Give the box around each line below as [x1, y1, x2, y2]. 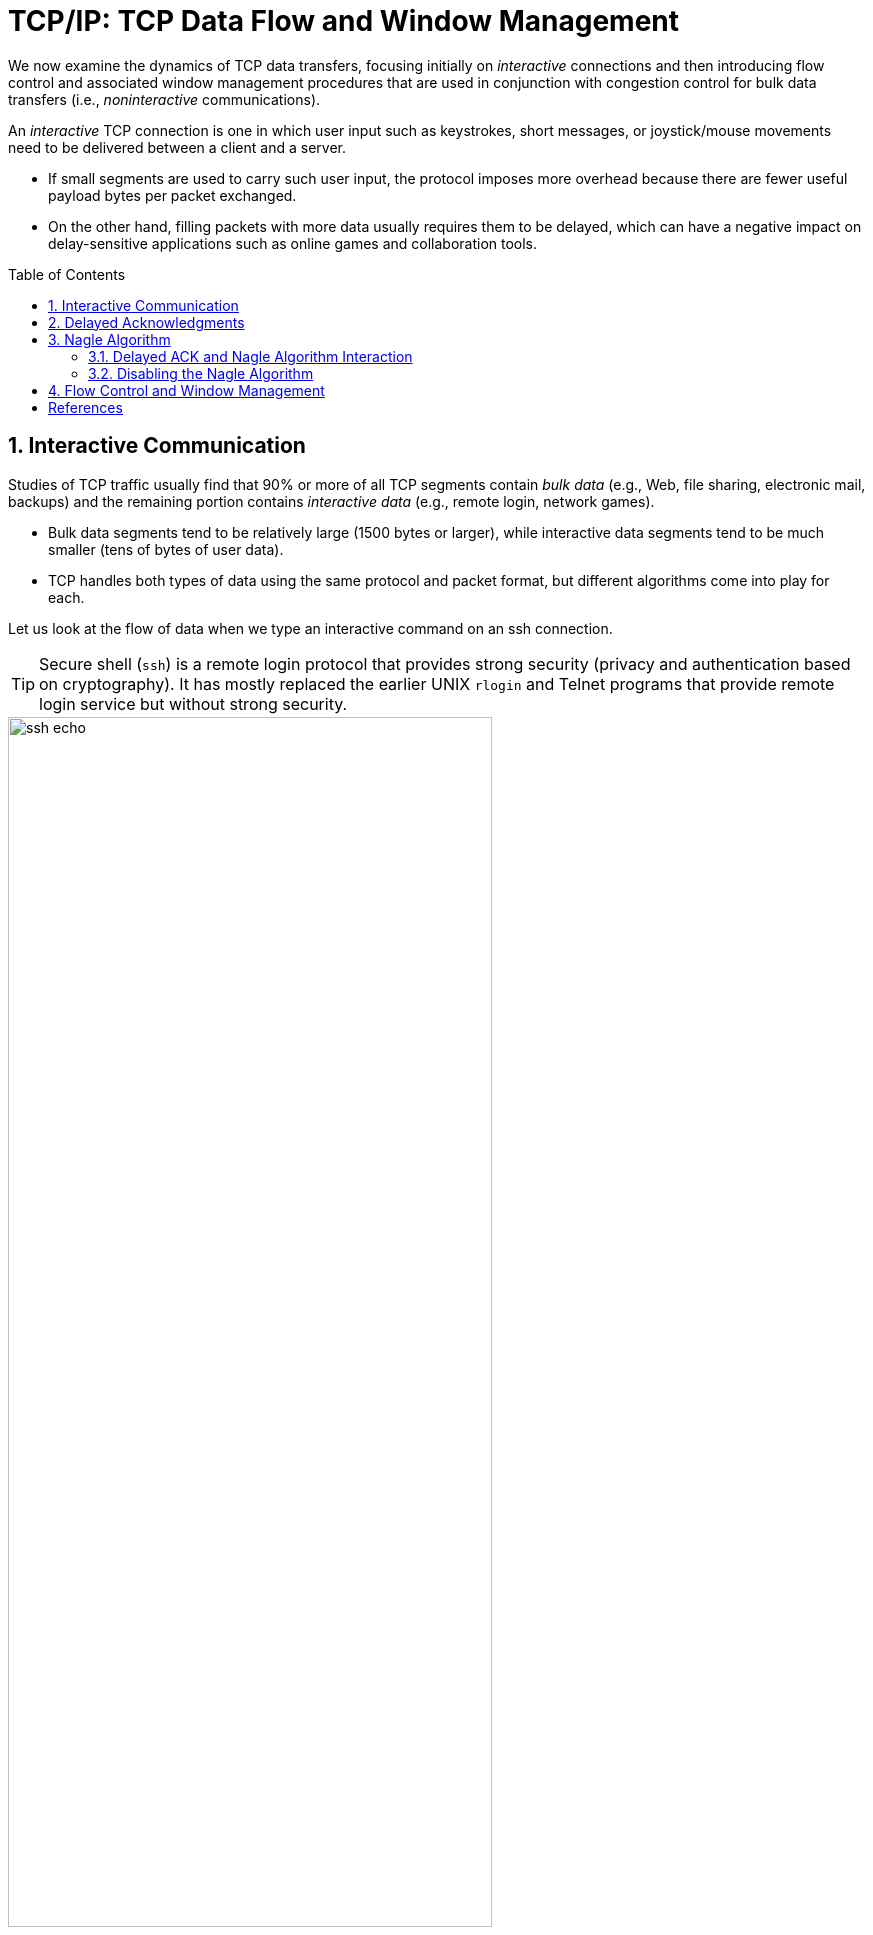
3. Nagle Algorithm [48, 330, 171, 348]
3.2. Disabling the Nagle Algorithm [88, 364, 314, 382]
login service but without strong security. [39, 693, 348, 714]
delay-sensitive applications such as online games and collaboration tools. [48, 234, 538, 252]
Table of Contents [8, 265, 126, 283]
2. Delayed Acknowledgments [48, 313, 245, 331]
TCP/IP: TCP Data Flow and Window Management [8, 4, 680, 38]
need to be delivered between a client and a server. [8, 138, 346, 156]
